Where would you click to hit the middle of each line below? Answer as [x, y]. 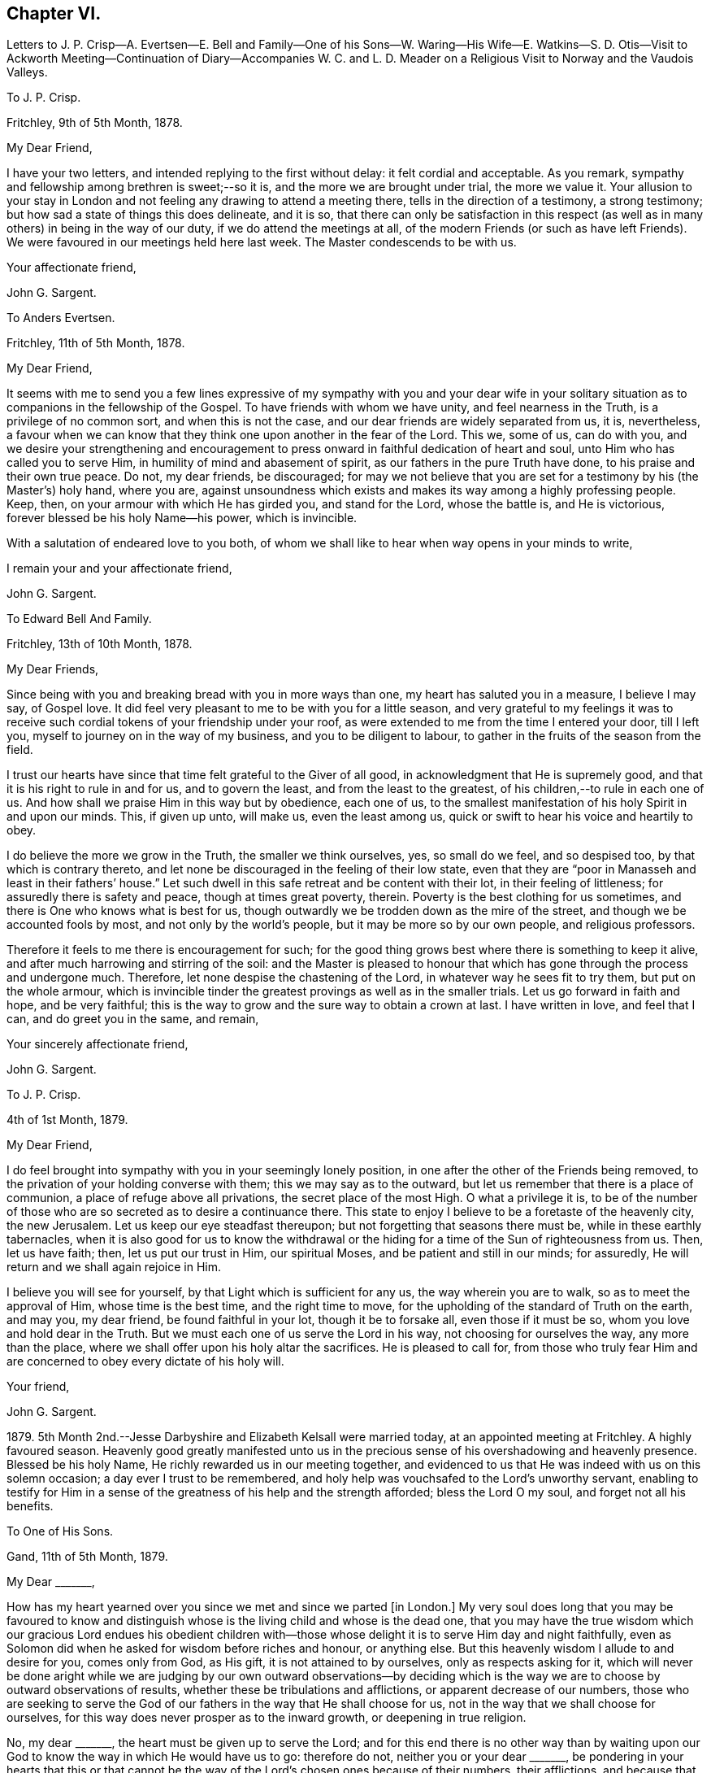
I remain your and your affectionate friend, [119, 568]
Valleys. [27, 72]
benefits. [30, 1506]
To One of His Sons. [60, 1531]
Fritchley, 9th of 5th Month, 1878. [95, 123]
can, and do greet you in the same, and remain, [133, 1019]
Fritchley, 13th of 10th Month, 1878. [100, 644]
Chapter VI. [54, 13]
